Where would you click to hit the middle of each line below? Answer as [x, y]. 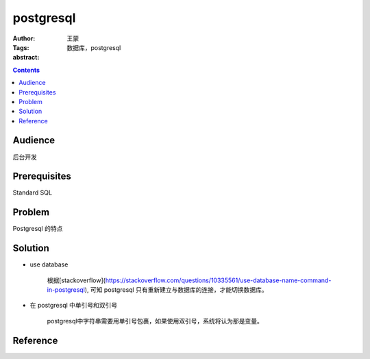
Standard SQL [33, 193]
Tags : [21, 47]
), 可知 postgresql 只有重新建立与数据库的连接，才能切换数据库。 [176, 290]
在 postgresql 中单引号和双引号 [74, 306]
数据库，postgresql [94, 47]
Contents [26, 70]
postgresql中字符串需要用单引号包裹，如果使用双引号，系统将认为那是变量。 [155, 321]
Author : [24, 38]
